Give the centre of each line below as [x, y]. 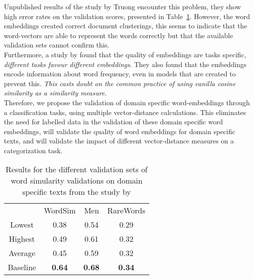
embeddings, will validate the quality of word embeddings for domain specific [120, 131]
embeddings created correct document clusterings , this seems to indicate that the [126, 26]
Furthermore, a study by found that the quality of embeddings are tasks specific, [125, 54]
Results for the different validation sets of [77, 169]
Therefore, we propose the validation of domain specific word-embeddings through [127, 102]
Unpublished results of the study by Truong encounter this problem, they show [123, 6]
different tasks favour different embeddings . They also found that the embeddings [125, 64]
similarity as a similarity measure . [55, 93]
